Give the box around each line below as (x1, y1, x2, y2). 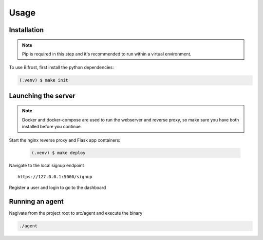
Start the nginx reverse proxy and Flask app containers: (9, 137, 120, 143)
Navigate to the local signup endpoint (9, 163, 84, 169)
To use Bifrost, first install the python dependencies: (9, 65, 114, 70)
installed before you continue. (22, 124, 82, 130)
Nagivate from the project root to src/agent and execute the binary (9, 210, 143, 216)
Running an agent (9, 197, 64, 206)
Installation (9, 26, 44, 34)
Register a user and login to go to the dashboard (9, 185, 106, 190)
